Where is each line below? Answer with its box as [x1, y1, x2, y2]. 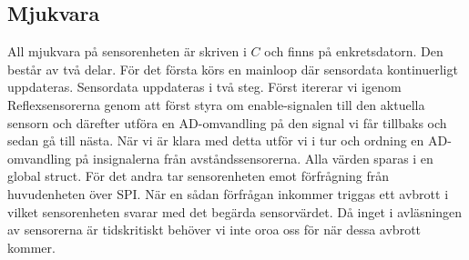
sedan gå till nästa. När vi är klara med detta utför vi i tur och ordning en [7, 131, 424, 150]
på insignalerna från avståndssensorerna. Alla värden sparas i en [75, 148, 433, 167]
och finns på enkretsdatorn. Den [264, 42, 444, 61]
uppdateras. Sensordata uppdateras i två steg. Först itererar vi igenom [7, 77, 402, 96]
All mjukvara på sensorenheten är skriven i [7, 42, 247, 61]
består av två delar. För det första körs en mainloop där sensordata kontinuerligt [7, 59, 458, 78]
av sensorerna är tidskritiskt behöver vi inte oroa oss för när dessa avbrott [7, 220, 422, 239]
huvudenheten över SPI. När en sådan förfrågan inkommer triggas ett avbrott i [7, 184, 449, 203]
